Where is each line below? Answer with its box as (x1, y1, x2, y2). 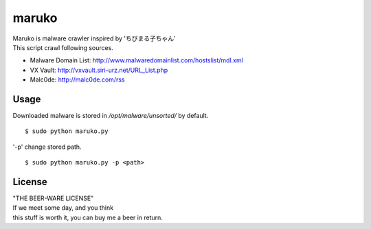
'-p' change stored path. (12, 143, 82, 151)
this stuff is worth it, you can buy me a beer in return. (12, 213, 163, 221)
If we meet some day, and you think (12, 204, 113, 212)
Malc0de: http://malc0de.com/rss (30, 75, 125, 84)
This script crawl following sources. (12, 43, 113, 51)
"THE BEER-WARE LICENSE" (12, 194, 94, 202)
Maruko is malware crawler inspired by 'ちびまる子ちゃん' (12, 34, 177, 43)
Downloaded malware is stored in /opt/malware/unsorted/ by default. (12, 112, 209, 120)
